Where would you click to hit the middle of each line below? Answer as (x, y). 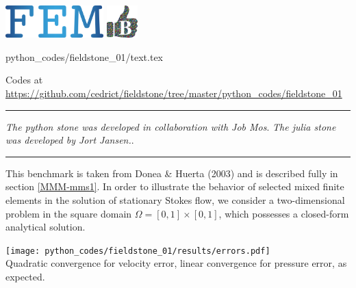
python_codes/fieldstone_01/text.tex (85, 56)
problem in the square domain (69, 213)
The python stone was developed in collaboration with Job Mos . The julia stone (171, 126)
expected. (25, 277)
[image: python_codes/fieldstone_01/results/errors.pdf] (138, 251)
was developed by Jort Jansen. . (70, 140)
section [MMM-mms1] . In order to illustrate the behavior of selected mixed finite (175, 186)
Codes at (24, 80)
